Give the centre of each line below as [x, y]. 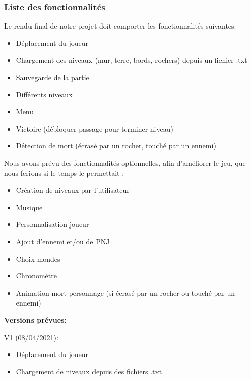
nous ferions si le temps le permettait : [64, 173]
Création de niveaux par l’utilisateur [73, 190]
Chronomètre [36, 276]
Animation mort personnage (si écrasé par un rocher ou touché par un [125, 293]
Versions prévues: [35, 320]
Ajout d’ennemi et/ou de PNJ [63, 241]
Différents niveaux [44, 94]
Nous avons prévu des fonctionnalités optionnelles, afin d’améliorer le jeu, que [125, 162]
